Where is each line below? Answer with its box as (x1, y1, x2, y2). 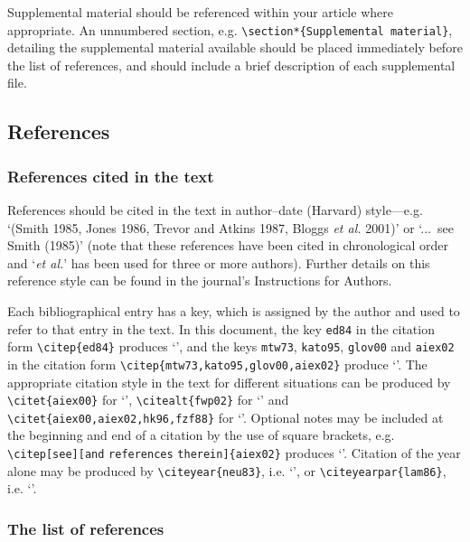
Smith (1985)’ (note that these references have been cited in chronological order (7, 236, 448, 255)
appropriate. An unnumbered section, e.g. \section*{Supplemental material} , (7, 20, 453, 39)
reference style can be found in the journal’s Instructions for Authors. (7, 271, 392, 290)
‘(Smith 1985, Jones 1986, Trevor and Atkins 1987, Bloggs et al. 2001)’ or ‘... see (7, 218, 454, 237)
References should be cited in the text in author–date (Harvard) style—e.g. (7, 201, 423, 220)
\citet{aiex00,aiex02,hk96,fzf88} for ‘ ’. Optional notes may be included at (7, 407, 444, 426)
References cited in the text (7, 164, 214, 187)
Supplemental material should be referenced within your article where (7, 3, 393, 21)
